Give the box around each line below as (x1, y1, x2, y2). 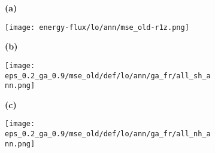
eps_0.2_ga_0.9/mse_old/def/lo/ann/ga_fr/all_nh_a (5, 130, 211, 139)
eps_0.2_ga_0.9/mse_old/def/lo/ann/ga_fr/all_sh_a (5, 71, 211, 80)
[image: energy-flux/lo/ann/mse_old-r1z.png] (5, 23, 189, 32)
